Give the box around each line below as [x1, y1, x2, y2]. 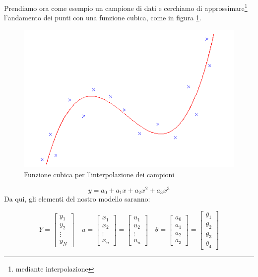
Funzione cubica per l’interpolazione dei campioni [24, 169, 175, 180]
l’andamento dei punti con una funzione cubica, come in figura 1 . [4, 12, 201, 23]
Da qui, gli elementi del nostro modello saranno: [4, 194, 150, 204]
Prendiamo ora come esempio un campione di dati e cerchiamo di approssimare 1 [4, 1, 248, 13]
